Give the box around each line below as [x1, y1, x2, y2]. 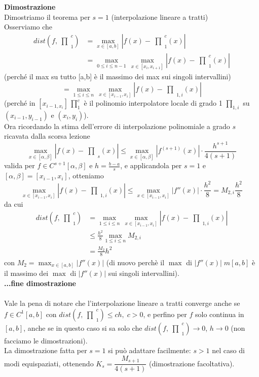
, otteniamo [68, 170, 104, 181]
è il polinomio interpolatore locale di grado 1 [84, 98, 223, 108]
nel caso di [212, 345, 245, 356]
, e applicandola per [120, 160, 182, 171]
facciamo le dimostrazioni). [4, 335, 88, 345]
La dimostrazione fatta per [4, 345, 87, 356]
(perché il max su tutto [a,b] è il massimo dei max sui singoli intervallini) [4, 71, 231, 82]
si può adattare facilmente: [108, 345, 191, 356]
